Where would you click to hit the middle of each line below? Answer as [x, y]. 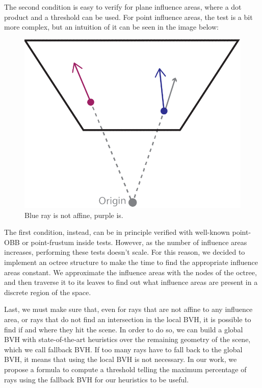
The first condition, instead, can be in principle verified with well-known [117, 232]
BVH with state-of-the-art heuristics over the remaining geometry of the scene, [127, 339]
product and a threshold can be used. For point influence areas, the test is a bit [128, 17]
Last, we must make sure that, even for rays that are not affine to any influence [128, 309]
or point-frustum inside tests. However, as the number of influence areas [135, 242]
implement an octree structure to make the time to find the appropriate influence [131, 262]
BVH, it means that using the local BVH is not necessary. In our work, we [121, 359]
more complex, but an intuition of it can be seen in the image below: [111, 27]
